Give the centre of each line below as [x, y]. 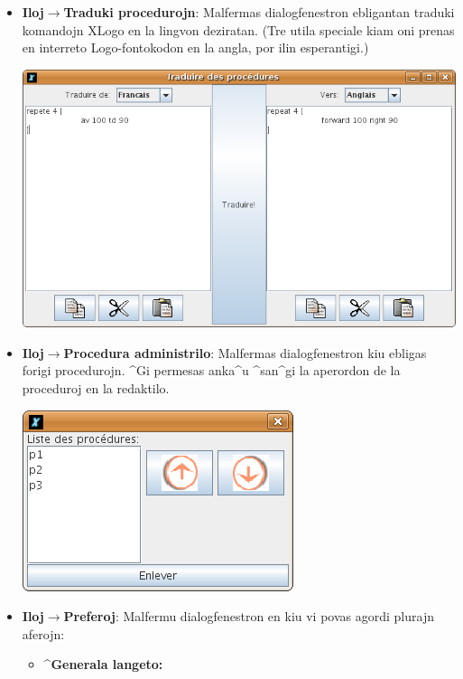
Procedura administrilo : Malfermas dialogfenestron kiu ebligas [245, 352]
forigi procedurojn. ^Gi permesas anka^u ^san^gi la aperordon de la [211, 370]
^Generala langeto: [103, 664]
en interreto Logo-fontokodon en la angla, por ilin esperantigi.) [195, 47]
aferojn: [43, 633]
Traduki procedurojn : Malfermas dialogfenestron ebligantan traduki [259, 12]
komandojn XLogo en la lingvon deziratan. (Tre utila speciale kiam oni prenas [238, 29]
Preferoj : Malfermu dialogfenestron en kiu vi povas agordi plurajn [249, 616]
